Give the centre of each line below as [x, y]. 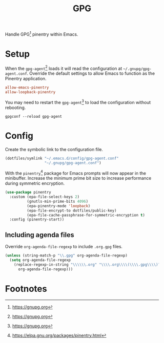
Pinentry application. [26, 79]
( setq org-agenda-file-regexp [40, 260]
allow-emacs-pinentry [27, 88]
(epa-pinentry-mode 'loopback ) [59, 206]
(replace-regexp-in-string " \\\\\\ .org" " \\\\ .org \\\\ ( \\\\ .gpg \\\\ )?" [88, 264]
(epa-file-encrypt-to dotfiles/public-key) [72, 211]
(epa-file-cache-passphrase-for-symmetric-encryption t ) [86, 215]
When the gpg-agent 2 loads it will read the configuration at [63, 68]
